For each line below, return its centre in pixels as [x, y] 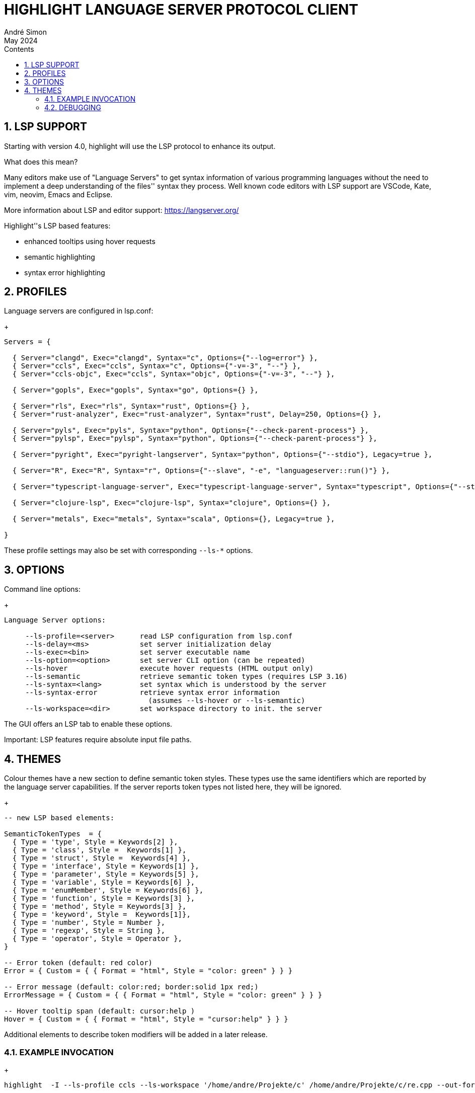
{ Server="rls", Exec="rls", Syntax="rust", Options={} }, [131, 406]
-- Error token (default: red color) [78, 963]
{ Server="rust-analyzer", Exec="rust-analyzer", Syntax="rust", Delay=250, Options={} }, [197, 414]
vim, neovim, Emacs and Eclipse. [58, 194]
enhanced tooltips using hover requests [90, 241]
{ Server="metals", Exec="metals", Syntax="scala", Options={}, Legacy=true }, [174, 519]
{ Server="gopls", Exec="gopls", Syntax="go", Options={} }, [135, 390]
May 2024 [21, 40]
